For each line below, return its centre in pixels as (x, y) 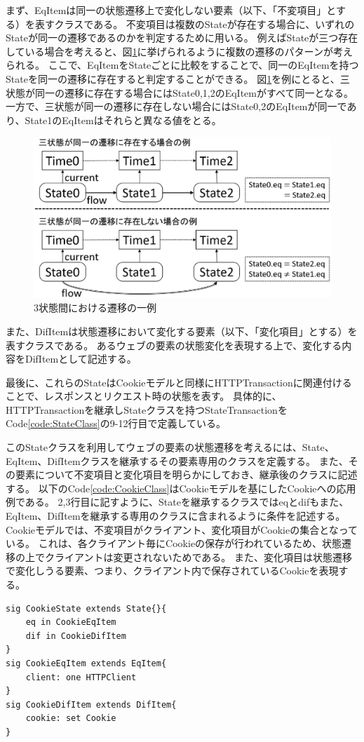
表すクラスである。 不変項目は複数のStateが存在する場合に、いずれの (195, 23)
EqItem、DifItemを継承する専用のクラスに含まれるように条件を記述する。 (176, 516)
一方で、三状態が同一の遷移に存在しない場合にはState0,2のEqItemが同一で (176, 106)
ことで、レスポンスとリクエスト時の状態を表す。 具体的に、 (144, 396)
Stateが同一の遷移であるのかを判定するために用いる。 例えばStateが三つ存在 (182, 38)
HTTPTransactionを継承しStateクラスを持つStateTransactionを (147, 409)
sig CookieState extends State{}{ (86, 608)
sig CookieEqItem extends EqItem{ (86, 663)
